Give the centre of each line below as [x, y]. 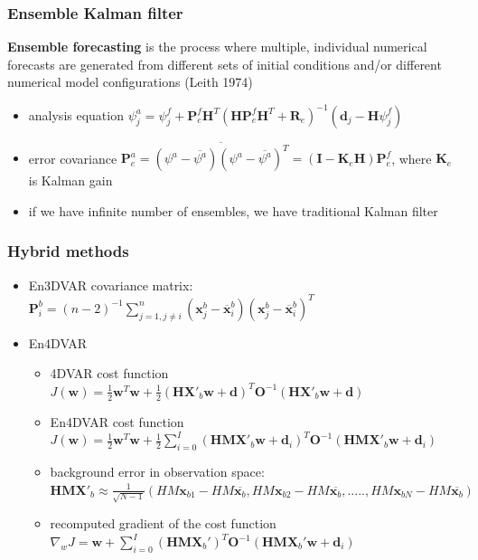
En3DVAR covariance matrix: [111, 285]
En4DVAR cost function [117, 421]
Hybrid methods [68, 251]
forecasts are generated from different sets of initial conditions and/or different [225, 64]
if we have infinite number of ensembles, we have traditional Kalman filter [233, 210]
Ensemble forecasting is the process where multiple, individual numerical [217, 47]
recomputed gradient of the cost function [163, 523]
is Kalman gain [70, 180]
